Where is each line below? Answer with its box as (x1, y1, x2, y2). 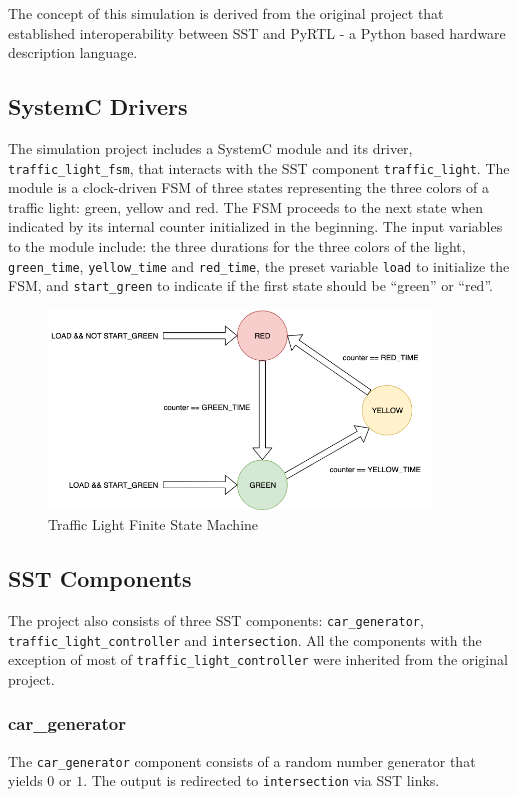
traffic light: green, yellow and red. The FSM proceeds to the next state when (8, 196, 483, 217)
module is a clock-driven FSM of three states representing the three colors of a (8, 177, 490, 198)
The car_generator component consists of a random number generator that (8, 750, 476, 771)
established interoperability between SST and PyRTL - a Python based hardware (8, 22, 506, 43)
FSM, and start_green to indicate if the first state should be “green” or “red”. (8, 275, 493, 296)
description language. (8, 42, 138, 63)
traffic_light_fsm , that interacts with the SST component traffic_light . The (8, 157, 510, 178)
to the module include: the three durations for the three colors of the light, (8, 236, 466, 257)
